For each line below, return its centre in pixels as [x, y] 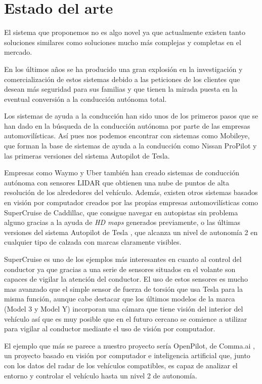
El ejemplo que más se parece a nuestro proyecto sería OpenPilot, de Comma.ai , [129, 345]
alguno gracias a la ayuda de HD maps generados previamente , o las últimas [122, 222]
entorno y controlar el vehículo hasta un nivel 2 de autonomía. [101, 375]
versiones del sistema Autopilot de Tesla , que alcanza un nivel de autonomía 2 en [131, 232]
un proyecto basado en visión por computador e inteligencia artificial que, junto [127, 355]
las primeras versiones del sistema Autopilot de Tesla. [87, 155]
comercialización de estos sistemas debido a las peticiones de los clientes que [122, 79]
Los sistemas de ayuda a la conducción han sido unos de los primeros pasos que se [131, 116]
